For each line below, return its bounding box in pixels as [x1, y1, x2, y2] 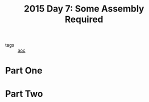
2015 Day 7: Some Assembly [23, 3, 144, 15]
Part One [5, 65, 42, 76]
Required [64, 14, 103, 25]
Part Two [5, 88, 43, 99]
